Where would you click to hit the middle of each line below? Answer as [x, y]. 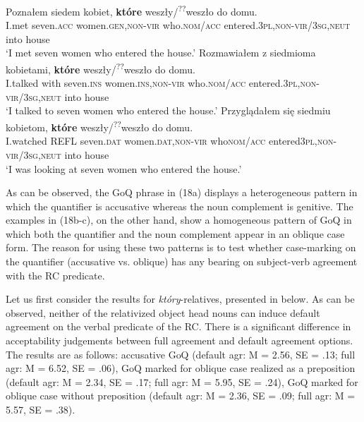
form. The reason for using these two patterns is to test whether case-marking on [181, 247]
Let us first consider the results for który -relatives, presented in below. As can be [180, 299]
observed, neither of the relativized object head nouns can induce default [163, 312]
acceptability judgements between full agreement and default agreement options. [180, 340]
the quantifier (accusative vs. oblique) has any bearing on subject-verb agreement [182, 261]
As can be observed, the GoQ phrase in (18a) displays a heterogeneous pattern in [182, 192]
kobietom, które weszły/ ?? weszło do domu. [99, 126]
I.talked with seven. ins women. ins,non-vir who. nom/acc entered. [145, 83]
